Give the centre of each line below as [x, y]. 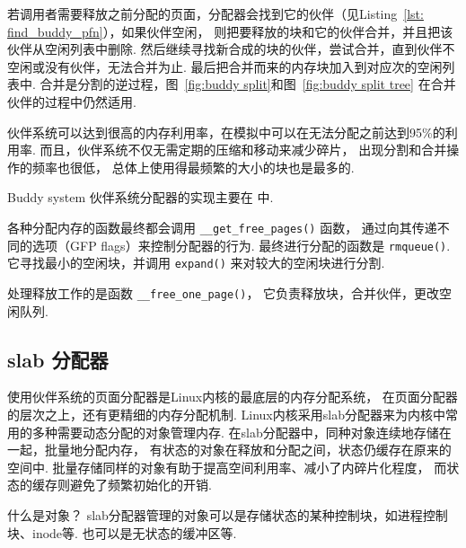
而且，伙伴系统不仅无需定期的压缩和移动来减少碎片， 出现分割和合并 [243, 150]
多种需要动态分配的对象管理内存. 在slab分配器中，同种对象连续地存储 [235, 432]
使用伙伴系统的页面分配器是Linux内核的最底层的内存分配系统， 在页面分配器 [233, 397]
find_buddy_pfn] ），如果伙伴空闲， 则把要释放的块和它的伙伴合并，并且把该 [230, 31]
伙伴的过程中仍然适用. [72, 101]
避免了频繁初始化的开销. [141, 485]
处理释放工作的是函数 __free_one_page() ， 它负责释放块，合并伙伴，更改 [224, 292]
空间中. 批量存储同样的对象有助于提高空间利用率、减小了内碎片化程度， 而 [227, 467]
